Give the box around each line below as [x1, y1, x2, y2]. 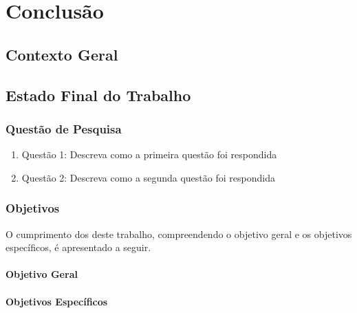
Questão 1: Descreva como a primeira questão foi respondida [21, 147, 277, 162]
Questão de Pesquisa [6, 120, 122, 137]
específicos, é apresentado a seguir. [6, 240, 151, 255]
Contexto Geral [6, 43, 118, 65]
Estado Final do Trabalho [6, 84, 191, 105]
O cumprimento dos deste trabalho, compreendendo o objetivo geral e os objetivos [6, 226, 352, 241]
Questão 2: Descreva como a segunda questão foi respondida [21, 170, 275, 184]
